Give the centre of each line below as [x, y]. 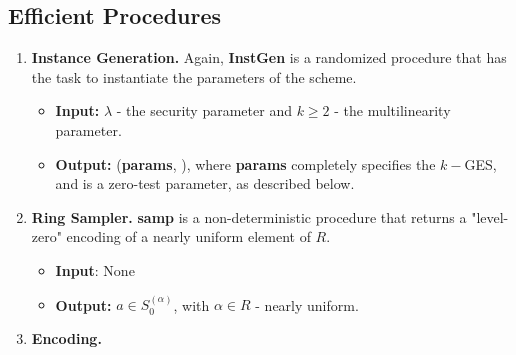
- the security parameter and [204, 110]
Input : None [95, 269]
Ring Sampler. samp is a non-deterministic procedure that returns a [249, 216]
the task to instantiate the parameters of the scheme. [194, 76]
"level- [490, 216]
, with [191, 304]
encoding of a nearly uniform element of [188, 236]
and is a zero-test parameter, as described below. [205, 183]
